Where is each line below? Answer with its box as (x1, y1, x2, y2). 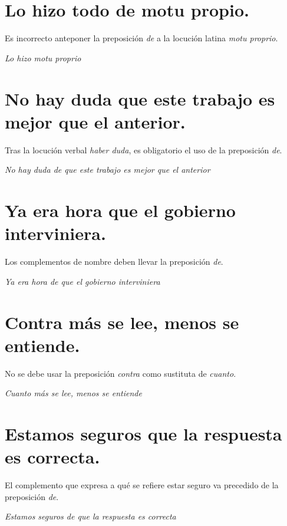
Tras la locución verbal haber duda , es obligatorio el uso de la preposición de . (5, 143, 282, 156)
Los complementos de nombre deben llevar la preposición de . (5, 255, 223, 268)
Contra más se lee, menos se (5, 310, 239, 334)
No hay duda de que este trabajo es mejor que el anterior (5, 163, 210, 176)
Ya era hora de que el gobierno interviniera (5, 275, 160, 287)
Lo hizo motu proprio (5, 51, 81, 64)
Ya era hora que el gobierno (5, 198, 236, 222)
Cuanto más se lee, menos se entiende (5, 387, 142, 399)
